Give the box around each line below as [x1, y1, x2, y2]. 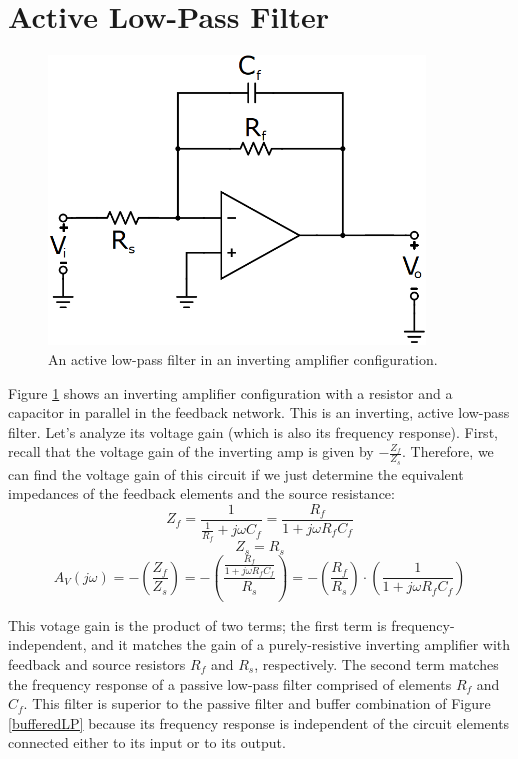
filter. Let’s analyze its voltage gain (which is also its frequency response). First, [8, 421, 498, 442]
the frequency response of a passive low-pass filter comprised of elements [8, 673, 452, 694]
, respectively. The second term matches [254, 653, 499, 674]
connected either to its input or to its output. [8, 732, 286, 753]
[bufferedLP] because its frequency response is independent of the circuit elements [8, 712, 510, 733]
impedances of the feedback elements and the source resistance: [8, 483, 395, 504]
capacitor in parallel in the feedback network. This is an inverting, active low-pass [8, 402, 510, 423]
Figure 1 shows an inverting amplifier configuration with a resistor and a [8, 382, 453, 403]
